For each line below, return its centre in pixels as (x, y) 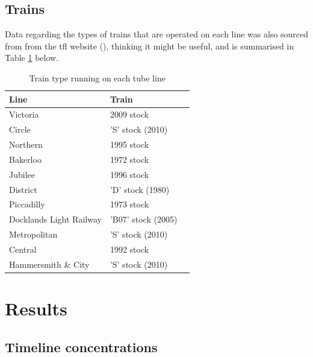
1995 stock (129, 144)
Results (36, 308)
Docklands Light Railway (55, 219)
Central (23, 249)
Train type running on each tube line (97, 77)
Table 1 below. (32, 58)
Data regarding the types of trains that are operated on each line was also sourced (157, 34)
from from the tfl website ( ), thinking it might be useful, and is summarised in (150, 46)
